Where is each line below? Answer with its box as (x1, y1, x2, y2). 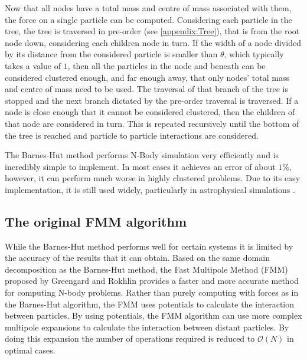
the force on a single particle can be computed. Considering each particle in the (5, 13, 292, 25)
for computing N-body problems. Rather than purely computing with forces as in (5, 286, 299, 299)
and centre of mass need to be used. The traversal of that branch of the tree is (5, 83, 289, 95)
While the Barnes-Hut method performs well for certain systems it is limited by (5, 240, 293, 252)
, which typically (224, 48, 284, 60)
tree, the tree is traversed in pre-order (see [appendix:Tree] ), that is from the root (5, 25, 300, 37)
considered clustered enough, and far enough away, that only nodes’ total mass (5, 71, 289, 83)
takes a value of (5, 59, 61, 71)
